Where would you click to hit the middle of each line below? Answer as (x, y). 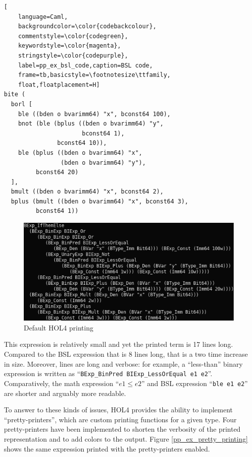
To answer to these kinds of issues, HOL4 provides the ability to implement (118, 410)
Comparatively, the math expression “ (62, 383)
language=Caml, (43, 17)
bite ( (15, 95)
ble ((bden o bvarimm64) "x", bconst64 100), (94, 114)
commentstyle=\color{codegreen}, (73, 36)
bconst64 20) (57, 172)
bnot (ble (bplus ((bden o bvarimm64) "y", (91, 124)
